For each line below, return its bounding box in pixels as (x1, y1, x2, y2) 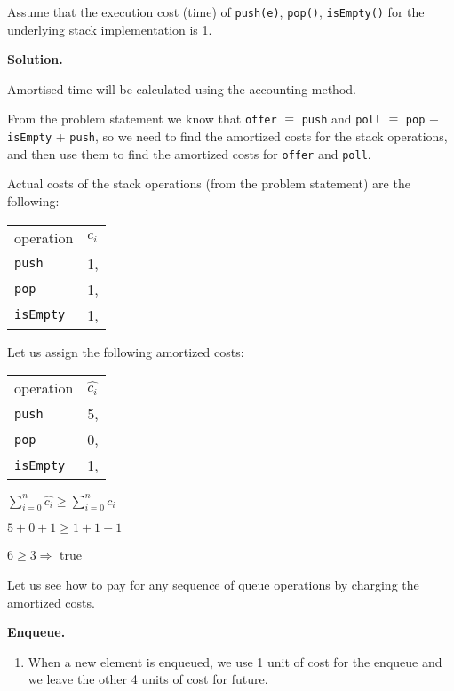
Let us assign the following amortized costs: (7, 342, 244, 361)
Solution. (7, 50, 63, 68)
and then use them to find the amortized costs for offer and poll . (7, 144, 371, 163)
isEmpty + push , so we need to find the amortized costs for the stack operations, (7, 127, 448, 146)
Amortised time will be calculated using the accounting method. (7, 79, 356, 98)
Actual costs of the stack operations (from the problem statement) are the (7, 174, 410, 193)
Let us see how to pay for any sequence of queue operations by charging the (7, 576, 419, 594)
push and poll (301, 109, 381, 128)
